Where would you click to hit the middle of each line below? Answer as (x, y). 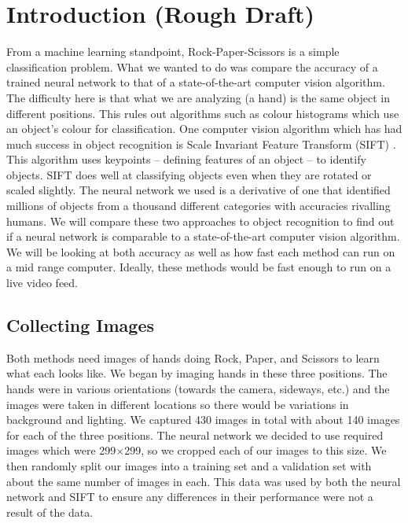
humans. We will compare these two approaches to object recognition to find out (200, 221)
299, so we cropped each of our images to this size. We (255, 450)
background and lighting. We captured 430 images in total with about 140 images (203, 420)
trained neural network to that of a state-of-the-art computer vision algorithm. (196, 82)
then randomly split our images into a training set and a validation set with (189, 465)
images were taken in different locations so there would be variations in (178, 404)
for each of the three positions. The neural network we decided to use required (195, 435)
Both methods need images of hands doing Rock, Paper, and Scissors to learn (193, 357)
